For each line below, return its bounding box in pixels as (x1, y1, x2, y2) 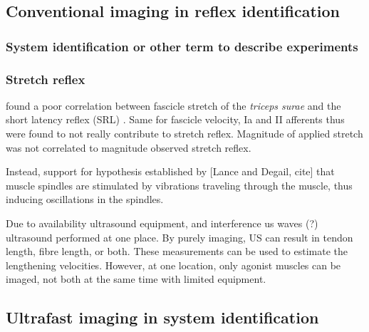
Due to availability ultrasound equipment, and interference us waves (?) (6, 216, 318, 230)
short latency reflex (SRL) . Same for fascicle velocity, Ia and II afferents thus (6, 112, 345, 127)
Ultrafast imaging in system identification (6, 306, 319, 328)
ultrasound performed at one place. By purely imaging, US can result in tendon (6, 229, 353, 244)
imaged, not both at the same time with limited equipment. (6, 271, 266, 286)
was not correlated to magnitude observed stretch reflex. (6, 140, 251, 155)
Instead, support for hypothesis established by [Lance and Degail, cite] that (6, 164, 335, 179)
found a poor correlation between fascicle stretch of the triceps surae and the (6, 98, 341, 113)
